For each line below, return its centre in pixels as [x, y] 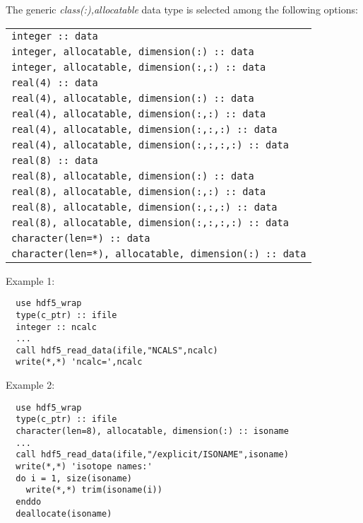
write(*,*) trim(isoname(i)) [94, 490]
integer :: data [55, 36]
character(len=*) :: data [81, 238]
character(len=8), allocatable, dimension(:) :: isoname [152, 431]
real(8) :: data [55, 160]
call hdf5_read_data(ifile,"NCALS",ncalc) [117, 350]
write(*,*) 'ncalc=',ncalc [79, 362]
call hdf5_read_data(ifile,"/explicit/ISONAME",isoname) [152, 455]
